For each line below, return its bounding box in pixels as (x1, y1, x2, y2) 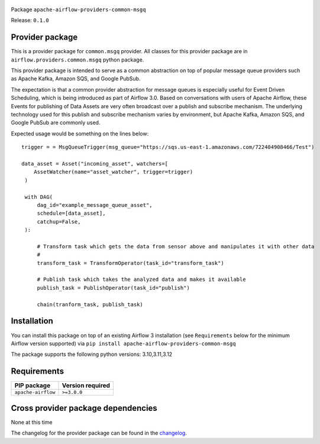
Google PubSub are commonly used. (11, 119, 101, 127)
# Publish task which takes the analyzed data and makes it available (37, 276, 246, 283)
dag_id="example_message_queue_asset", (37, 202, 153, 208)
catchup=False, (37, 218, 81, 225)
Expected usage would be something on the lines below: (11, 130, 149, 137)
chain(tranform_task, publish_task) (37, 301, 143, 307)
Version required (62, 381, 111, 390)
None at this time (11, 419, 53, 426)
